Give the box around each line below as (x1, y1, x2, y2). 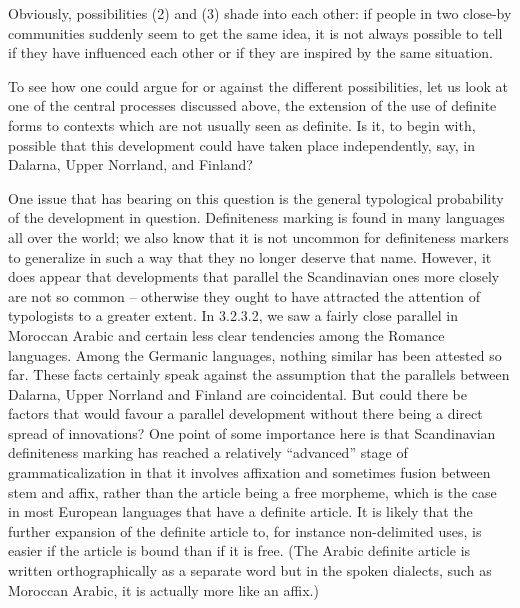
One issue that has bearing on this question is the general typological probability (8, 187, 504, 208)
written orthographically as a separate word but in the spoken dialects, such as (8, 560, 492, 581)
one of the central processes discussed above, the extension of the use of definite (8, 95, 497, 116)
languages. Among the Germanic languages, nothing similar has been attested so (8, 344, 502, 365)
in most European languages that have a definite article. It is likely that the (8, 501, 473, 522)
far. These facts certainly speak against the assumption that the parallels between (8, 364, 510, 385)
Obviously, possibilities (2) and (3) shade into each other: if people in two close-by (8, 3, 512, 23)
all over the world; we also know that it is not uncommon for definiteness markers (8, 226, 509, 247)
